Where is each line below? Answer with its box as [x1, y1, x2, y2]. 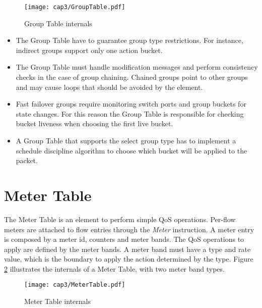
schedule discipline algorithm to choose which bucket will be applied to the [16, 145, 247, 156]
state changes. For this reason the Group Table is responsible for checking [16, 108, 244, 119]
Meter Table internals [24, 296, 91, 306]
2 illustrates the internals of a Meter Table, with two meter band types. [4, 263, 225, 274]
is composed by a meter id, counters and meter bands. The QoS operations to [4, 234, 244, 244]
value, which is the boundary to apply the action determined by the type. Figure [4, 253, 253, 264]
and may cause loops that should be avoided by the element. [16, 81, 203, 92]
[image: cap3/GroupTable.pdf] [24, 4, 125, 11]
